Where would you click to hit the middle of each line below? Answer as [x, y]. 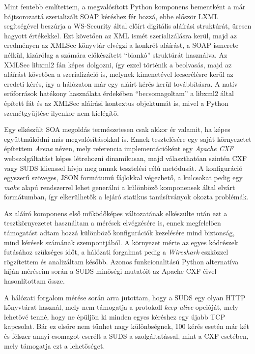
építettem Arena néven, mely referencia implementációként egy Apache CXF [119, 148]
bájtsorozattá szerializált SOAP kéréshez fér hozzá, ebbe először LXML [111, 16]
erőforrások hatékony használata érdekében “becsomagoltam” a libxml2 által [119, 93]
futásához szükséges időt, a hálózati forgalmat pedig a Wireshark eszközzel [116, 252]
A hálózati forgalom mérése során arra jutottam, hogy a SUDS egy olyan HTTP [125, 297]
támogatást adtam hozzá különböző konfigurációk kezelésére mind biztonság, [119, 233]
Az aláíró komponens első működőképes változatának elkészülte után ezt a [116, 213]
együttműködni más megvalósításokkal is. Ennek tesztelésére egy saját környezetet [128, 139]
